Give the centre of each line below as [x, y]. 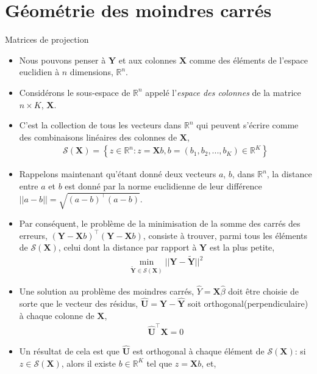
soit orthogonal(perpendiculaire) [248, 303]
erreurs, [33, 235]
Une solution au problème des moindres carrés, [107, 291]
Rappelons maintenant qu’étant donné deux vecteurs [118, 174]
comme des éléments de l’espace [249, 60]
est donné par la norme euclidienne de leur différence [163, 185]
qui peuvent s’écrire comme [248, 125]
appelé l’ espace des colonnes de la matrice [223, 92]
